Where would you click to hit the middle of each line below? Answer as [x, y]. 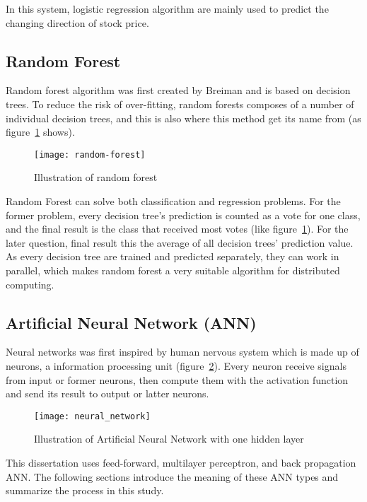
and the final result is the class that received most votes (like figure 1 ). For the [177, 229]
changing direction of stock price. [77, 22]
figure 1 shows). [40, 132]
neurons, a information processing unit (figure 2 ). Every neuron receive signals [176, 365]
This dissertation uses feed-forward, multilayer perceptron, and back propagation [181, 462]
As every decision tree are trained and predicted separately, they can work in [173, 256]
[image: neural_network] [92, 416]
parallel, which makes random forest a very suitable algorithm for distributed [173, 270]
